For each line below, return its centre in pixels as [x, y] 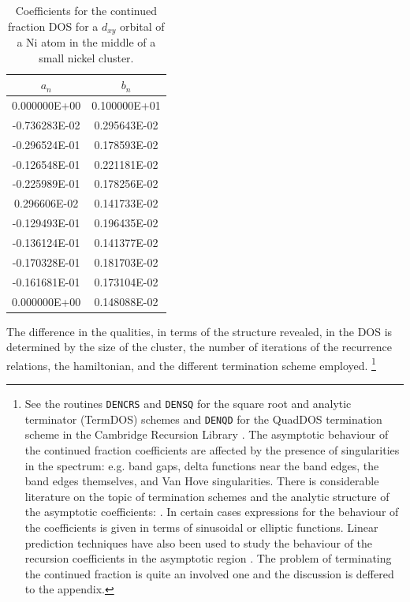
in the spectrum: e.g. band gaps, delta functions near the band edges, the [202, 465]
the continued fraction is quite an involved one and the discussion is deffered [209, 573]
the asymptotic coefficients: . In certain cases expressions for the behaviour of [212, 512]
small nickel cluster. [86, 57]
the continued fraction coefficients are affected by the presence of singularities [212, 449]
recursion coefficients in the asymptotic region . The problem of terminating [208, 558]
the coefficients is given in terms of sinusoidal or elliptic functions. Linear [201, 527]
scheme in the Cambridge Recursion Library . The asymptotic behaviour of [207, 434]
